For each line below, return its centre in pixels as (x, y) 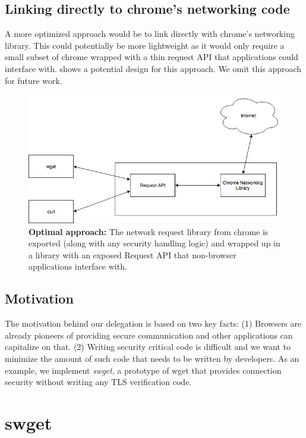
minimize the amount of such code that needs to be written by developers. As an (152, 358)
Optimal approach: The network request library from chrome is (149, 231)
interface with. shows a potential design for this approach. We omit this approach (153, 68)
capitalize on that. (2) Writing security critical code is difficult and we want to (148, 347)
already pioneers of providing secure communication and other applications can (149, 335)
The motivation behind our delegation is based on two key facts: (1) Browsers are (153, 323)
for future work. (34, 80)
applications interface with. (78, 266)
